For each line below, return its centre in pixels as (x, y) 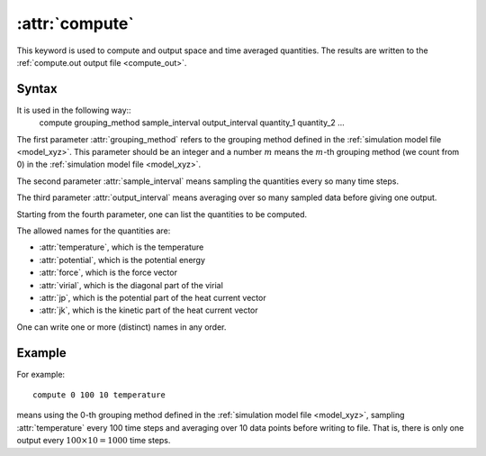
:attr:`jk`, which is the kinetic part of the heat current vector (148, 310)
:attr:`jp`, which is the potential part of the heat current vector (153, 297)
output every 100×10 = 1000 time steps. (94, 441)
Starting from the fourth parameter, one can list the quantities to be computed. (162, 214)
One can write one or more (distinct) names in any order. (121, 327)
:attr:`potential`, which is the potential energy (122, 260)
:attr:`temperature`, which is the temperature (121, 247)
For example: (41, 374)
